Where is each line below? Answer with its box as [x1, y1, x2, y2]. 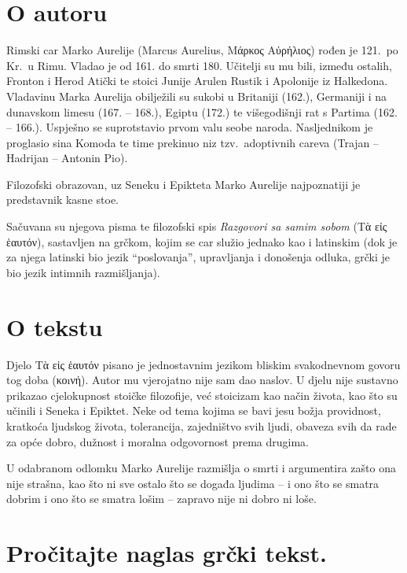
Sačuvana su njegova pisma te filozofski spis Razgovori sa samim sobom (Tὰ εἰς [6, 218, 387, 235]
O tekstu [6, 310, 103, 342]
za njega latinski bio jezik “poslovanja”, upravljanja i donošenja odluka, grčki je [6, 249, 390, 265]
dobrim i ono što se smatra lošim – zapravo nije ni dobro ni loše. [6, 490, 317, 507]
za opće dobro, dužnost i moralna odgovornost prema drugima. [6, 433, 309, 449]
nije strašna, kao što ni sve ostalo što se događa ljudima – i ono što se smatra [6, 475, 379, 491]
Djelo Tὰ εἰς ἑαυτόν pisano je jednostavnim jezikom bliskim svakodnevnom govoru [6, 356, 401, 372]
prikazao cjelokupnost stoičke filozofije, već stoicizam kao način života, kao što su [6, 386, 398, 403]
